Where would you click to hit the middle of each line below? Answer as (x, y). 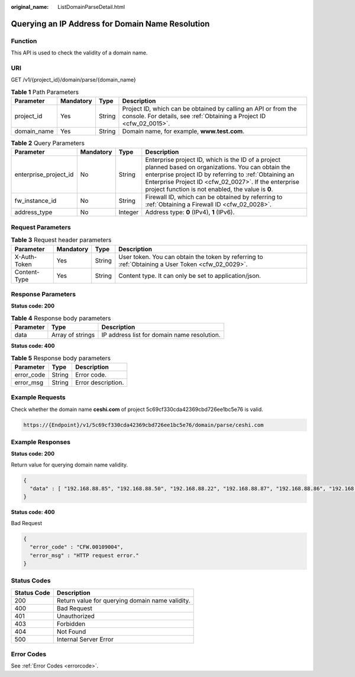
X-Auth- (26, 257)
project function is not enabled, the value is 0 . (209, 189)
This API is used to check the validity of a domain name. (79, 53)
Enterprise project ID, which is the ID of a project (213, 160)
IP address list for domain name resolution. (161, 335)
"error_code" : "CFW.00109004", (77, 547)
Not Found (71, 631)
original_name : (30, 7)
